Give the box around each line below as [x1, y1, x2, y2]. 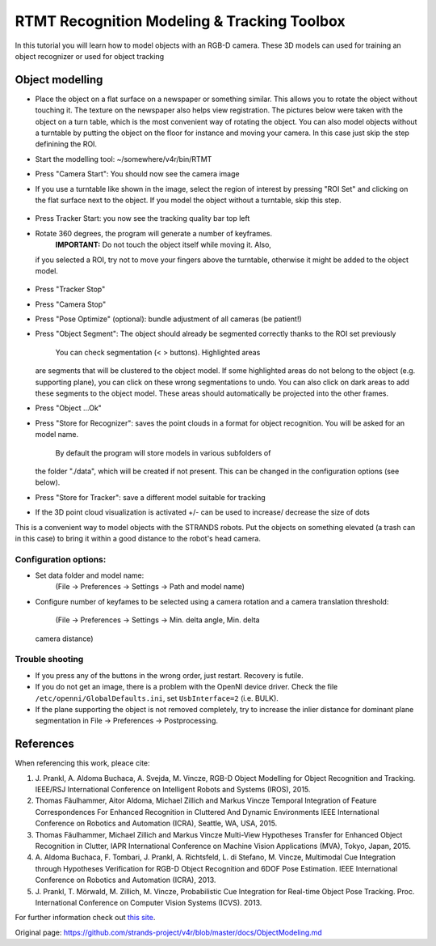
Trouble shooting [15, 654, 84, 665]
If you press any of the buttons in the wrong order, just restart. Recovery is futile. [35, 670, 304, 680]
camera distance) [35, 634, 94, 643]
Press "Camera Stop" [35, 299, 107, 309]
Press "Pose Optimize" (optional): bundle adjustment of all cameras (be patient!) [35, 314, 302, 324]
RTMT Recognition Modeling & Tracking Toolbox [15, 12, 346, 30]
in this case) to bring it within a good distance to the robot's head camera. [15, 533, 262, 543]
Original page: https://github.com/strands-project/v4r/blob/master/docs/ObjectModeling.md [15, 927, 322, 937]
